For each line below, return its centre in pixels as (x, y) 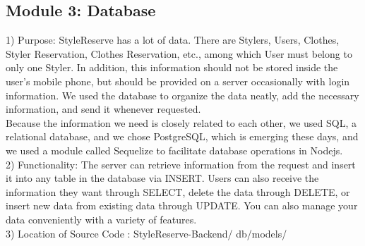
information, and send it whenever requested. (103, 109)
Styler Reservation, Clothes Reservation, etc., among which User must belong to (179, 53)
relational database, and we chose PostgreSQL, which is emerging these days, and (182, 136)
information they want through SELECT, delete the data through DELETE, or (178, 191)
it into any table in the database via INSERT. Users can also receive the (162, 178)
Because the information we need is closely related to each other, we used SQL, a (181, 122)
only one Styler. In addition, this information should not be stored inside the (172, 67)
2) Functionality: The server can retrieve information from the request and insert (181, 164)
